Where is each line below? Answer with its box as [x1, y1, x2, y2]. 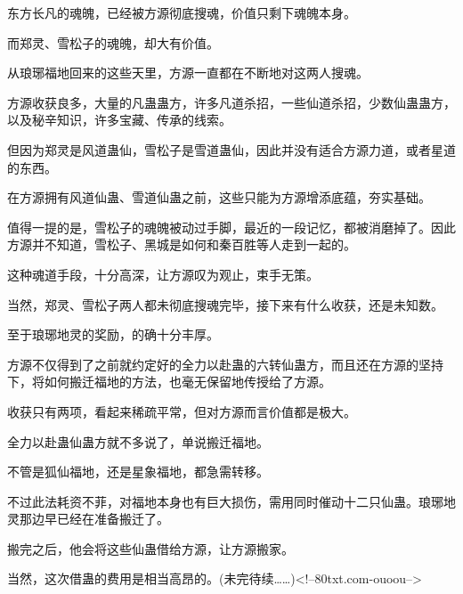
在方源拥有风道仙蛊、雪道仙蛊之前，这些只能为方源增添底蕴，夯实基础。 [7, 188, 431, 207]
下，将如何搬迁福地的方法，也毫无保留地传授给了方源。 [7, 372, 331, 391]
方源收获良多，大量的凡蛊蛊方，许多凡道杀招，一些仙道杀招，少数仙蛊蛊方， [7, 93, 456, 111]
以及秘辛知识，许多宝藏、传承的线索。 [7, 110, 231, 129]
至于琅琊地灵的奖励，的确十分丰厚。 [7, 325, 219, 344]
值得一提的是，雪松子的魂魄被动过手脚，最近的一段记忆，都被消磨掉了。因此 [7, 217, 456, 236]
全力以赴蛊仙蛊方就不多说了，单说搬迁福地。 [7, 432, 269, 451]
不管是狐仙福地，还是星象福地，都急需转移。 [7, 462, 269, 481]
